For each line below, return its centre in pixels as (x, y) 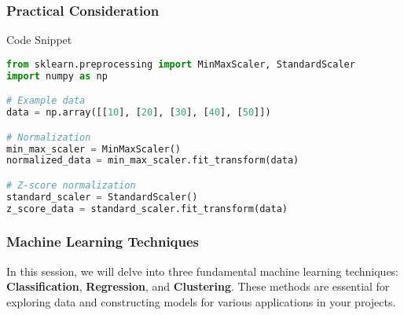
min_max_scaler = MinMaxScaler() (94, 149)
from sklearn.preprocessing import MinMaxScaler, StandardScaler (181, 64)
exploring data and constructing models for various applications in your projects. (201, 301)
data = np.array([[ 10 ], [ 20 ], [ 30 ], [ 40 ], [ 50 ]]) (139, 113)
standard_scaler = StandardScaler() (102, 197)
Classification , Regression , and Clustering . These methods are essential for (198, 286)
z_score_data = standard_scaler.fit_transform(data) (147, 209)
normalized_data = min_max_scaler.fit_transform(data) (153, 161)
